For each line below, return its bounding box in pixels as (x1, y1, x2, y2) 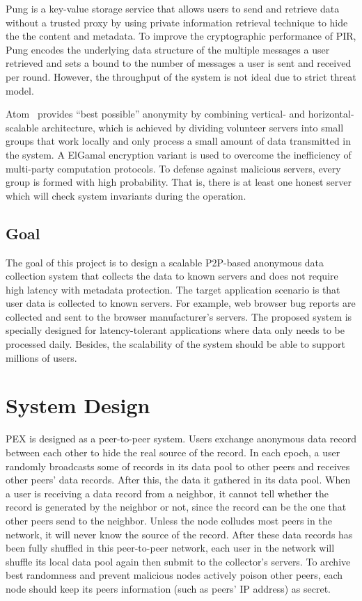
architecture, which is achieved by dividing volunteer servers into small (42, 120, 344, 134)
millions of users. (6, 350, 77, 364)
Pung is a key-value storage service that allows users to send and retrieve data (6, 1, 340, 15)
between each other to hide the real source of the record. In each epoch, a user (6, 444, 340, 459)
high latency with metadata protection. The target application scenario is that (6, 282, 340, 296)
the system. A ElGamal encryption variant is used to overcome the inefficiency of (6, 147, 352, 161)
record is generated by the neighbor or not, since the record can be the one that (6, 499, 347, 514)
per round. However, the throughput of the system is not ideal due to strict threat (6, 69, 356, 83)
